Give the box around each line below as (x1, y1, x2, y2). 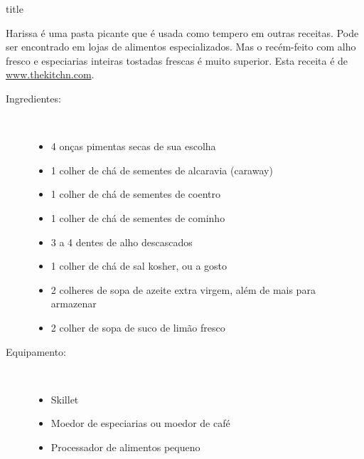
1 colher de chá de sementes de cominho (50, 210, 225, 225)
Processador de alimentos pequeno (50, 439, 200, 454)
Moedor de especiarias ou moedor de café (50, 416, 230, 431)
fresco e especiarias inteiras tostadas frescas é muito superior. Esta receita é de (6, 53, 348, 68)
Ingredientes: (6, 90, 61, 105)
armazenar (50, 296, 97, 311)
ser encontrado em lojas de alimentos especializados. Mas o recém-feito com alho (6, 39, 356, 54)
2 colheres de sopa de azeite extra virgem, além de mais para (50, 282, 316, 297)
